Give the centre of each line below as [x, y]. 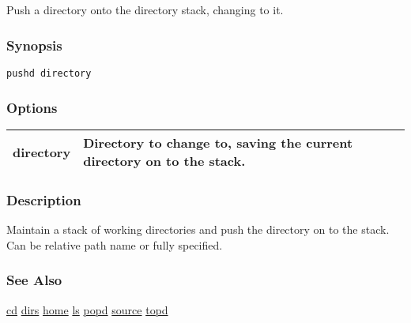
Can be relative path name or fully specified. [115, 244]
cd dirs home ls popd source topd [87, 309]
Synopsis [34, 45]
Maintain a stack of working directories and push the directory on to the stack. [198, 229]
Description [44, 200]
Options [32, 107]
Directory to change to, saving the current [218, 143]
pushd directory [49, 74]
